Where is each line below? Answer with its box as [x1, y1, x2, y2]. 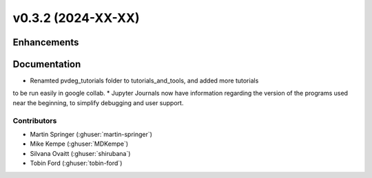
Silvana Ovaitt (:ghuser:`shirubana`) [30, 149, 131, 157]
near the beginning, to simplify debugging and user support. [12, 98, 184, 107]
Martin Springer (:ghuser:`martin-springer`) [30, 131, 153, 138]
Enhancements [12, 36, 79, 48]
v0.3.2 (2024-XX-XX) [12, 10, 140, 25]
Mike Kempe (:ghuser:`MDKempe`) [30, 140, 129, 148]
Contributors [12, 115, 57, 125]
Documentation [12, 58, 81, 70]
